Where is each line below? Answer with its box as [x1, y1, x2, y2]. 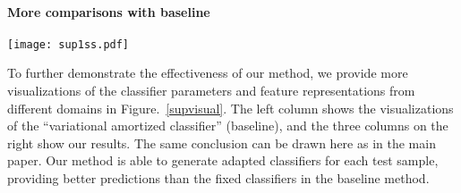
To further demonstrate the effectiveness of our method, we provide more [7, 63, 408, 82]
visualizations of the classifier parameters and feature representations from [7, 81, 415, 100]
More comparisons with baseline [7, 2, 210, 21]
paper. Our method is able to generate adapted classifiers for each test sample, [7, 151, 439, 170]
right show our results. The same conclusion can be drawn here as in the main [7, 133, 436, 152]
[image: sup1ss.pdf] [7, 38, 130, 51]
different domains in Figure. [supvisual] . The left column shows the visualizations [7, 98, 454, 117]
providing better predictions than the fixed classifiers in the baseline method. [7, 169, 430, 188]
